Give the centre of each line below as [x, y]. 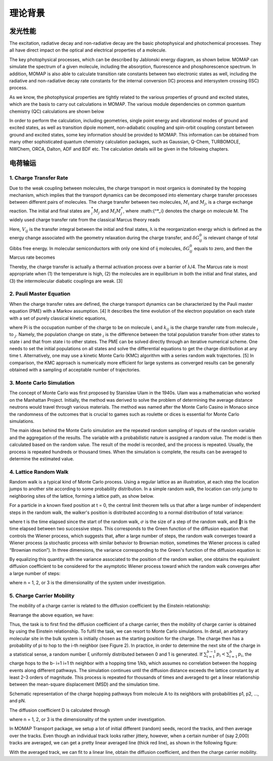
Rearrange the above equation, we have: [52, 615]
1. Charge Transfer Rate [39, 178]
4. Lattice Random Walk [39, 471]
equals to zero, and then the [223, 248]
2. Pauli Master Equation [40, 294]
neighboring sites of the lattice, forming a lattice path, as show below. [82, 496]
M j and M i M [107, 211]
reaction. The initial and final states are [50, 211]
